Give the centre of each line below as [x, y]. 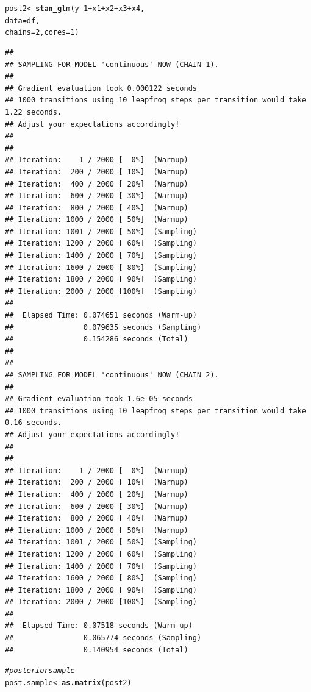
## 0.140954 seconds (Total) [97, 650]
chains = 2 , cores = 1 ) [42, 33]
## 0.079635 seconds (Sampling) [103, 327]
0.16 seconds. [34, 423]
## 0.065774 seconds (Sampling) [103, 638]
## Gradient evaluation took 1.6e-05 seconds [99, 399]
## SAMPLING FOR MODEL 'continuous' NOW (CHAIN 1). [112, 64]
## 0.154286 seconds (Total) [97, 339]
